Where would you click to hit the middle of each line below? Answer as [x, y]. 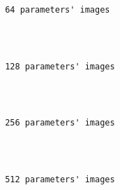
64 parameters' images [58, 9]
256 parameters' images [60, 123]
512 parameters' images [60, 180]
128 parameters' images [60, 66]
